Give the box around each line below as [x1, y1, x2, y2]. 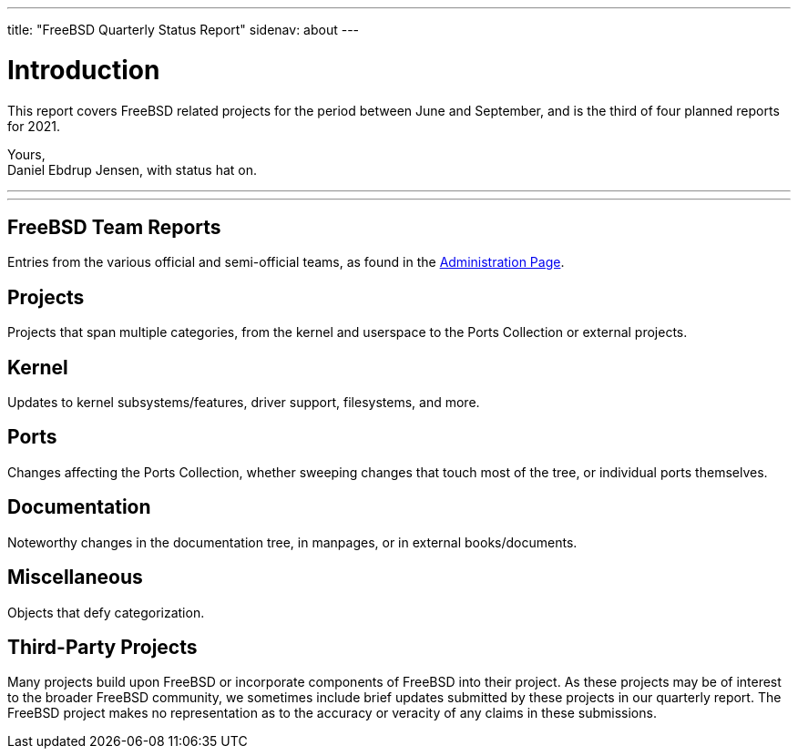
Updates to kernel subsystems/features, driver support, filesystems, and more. [7, 394, 480, 411]
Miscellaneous [7, 566, 143, 589]
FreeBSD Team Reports [7, 215, 221, 239]
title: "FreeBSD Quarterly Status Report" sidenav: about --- [7, 22, 360, 37]
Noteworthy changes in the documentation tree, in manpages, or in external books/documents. [7, 534, 578, 550]
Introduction [7, 54, 160, 86]
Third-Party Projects [7, 635, 198, 659]
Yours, [7, 146, 46, 162]
